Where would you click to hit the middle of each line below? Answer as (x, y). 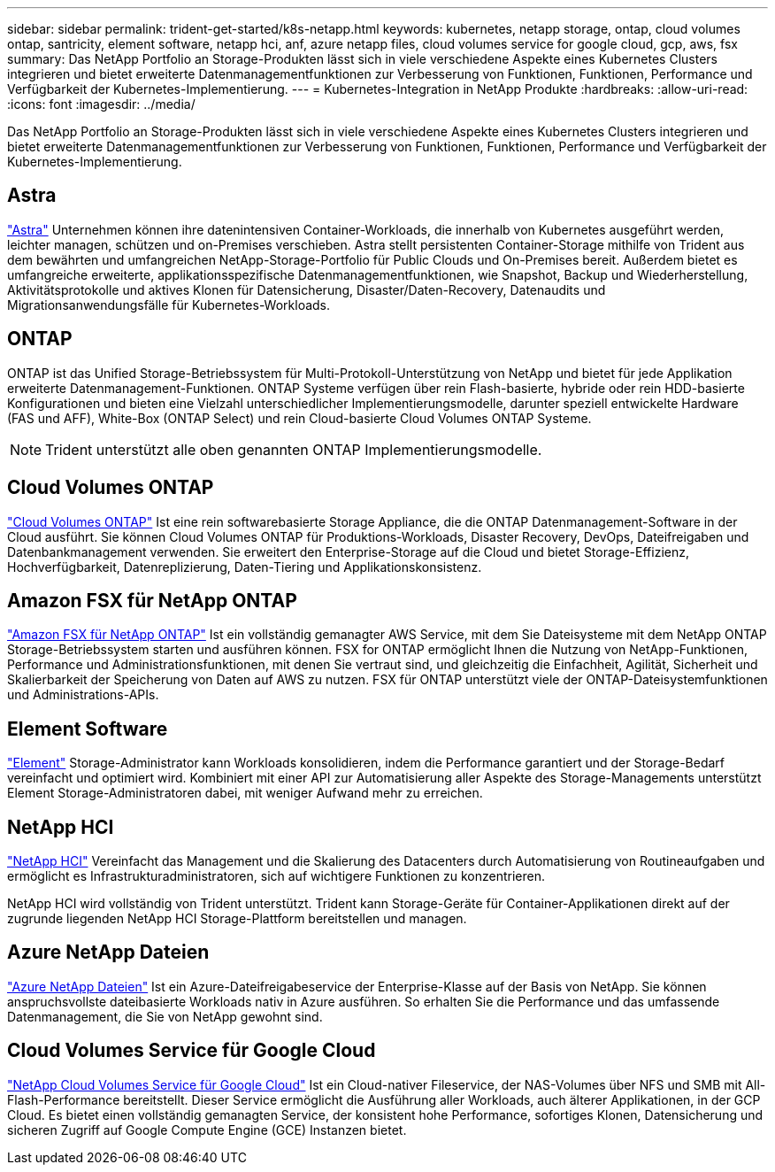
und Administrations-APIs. (83, 695)
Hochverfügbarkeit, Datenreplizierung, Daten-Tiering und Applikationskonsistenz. (245, 567)
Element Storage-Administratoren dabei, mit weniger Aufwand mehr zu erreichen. (245, 793)
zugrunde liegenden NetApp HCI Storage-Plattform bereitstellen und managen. (237, 919)
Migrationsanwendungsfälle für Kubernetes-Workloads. (169, 305)
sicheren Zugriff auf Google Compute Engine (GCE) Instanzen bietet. (207, 1130)
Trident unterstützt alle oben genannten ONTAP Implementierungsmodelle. (294, 449)
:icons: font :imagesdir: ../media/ (101, 104)
